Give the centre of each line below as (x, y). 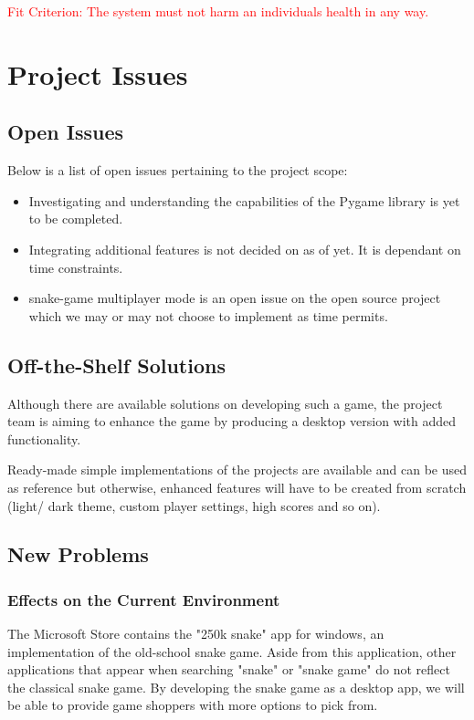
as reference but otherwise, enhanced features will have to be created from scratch (237, 487)
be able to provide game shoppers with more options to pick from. (193, 705)
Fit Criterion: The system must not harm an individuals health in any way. (218, 11)
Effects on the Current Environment (144, 599)
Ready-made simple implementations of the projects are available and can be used (237, 470)
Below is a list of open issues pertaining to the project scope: (178, 170)
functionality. (44, 438)
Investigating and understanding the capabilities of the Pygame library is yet (244, 200)
